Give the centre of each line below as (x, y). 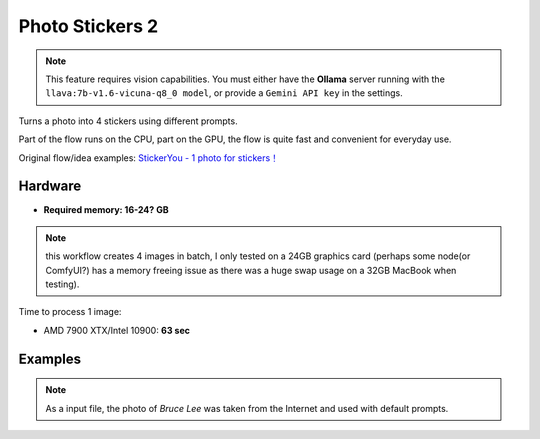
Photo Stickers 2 (88, 26)
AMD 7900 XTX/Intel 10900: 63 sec (116, 330)
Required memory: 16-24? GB (106, 210)
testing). (62, 284)
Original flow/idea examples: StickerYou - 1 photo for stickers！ (149, 157)
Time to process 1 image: (70, 312)
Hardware (50, 186)
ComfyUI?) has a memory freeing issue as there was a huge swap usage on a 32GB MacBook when (251, 270)
